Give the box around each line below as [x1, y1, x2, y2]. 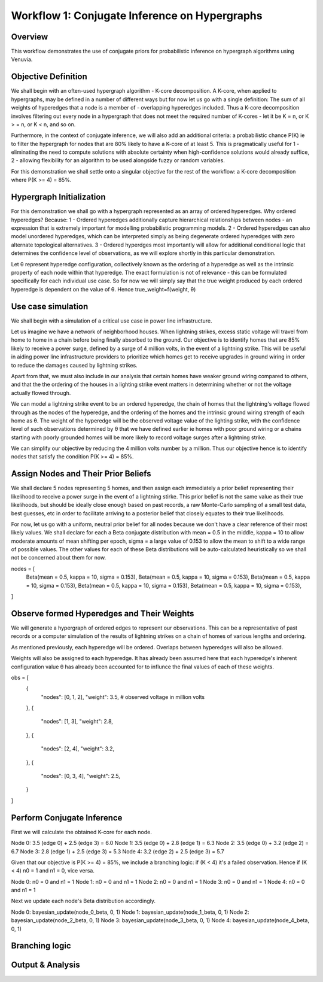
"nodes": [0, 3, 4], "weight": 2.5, [41, 773, 121, 780]
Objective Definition [11, 72, 88, 82]
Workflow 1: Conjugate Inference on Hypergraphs [11, 9, 263, 22]
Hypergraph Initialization [11, 192, 106, 202]
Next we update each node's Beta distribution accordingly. [11, 898, 156, 905]
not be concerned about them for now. [11, 554, 106, 561]
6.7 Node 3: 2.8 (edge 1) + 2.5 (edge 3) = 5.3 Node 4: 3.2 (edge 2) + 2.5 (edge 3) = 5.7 [11, 847, 224, 855]
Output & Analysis [11, 960, 80, 970]
